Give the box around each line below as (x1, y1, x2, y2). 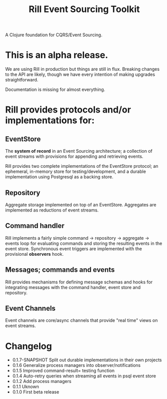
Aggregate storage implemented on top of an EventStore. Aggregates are (5, 202, 156, 208)
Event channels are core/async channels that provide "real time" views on (5, 318, 158, 324)
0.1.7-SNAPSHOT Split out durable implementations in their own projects (12, 357, 162, 363)
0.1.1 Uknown (12, 383, 39, 390)
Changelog (5, 340, 52, 352)
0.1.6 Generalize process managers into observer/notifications (12, 362, 141, 368)
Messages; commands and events (5, 265, 115, 274)
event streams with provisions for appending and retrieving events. (5, 153, 144, 159)
